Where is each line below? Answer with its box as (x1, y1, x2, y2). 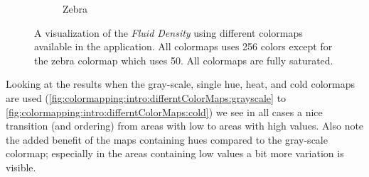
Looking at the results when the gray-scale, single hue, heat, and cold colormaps (6, 76, 355, 91)
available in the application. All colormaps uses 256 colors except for (34, 39, 333, 54)
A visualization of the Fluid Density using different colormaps (34, 25, 303, 40)
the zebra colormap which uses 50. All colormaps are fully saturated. (34, 52, 333, 67)
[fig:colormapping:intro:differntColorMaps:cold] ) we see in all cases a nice (6, 104, 323, 119)
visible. (6, 159, 36, 174)
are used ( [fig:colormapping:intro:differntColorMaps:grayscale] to (6, 90, 287, 105)
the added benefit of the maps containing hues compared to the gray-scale (6, 132, 328, 147)
